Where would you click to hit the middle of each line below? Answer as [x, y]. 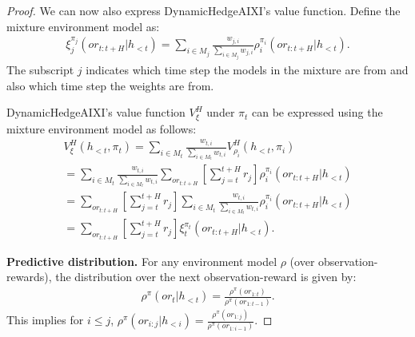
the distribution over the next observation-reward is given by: [206, 277]
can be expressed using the [317, 112]
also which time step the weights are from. [110, 85]
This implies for [45, 320]
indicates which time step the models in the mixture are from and [247, 70]
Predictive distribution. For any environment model [142, 261]
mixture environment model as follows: [102, 128]
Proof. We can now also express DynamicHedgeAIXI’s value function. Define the [204, 10]
